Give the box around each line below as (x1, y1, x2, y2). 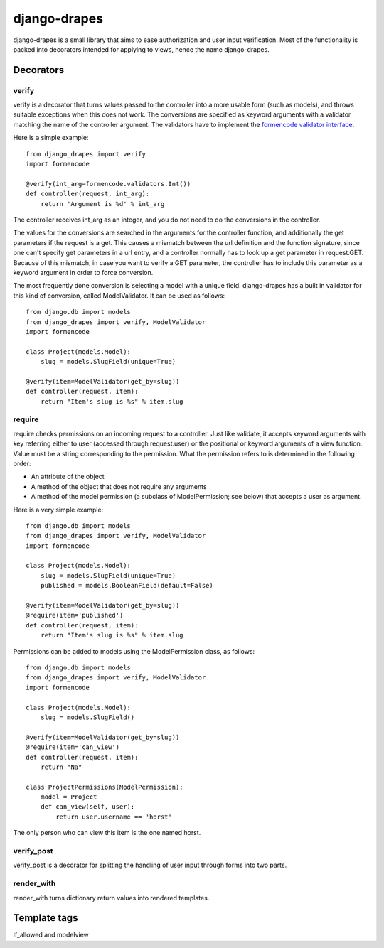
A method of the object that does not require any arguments (31, 482, 207, 490)
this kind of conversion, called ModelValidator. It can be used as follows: (13, 291, 225, 300)
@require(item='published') (26, 611, 124, 620)
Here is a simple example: (13, 134, 89, 142)
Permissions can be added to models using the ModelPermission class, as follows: (13, 647, 255, 655)
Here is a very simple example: (13, 505, 104, 514)
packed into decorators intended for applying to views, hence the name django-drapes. (13, 45, 270, 53)
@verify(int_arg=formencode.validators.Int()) (26, 180, 191, 188)
